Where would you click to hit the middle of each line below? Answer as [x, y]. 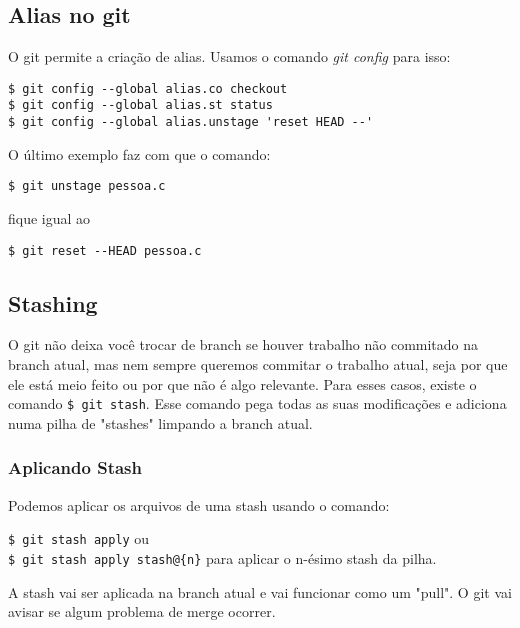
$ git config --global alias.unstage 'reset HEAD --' [191, 122]
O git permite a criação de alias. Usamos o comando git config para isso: [229, 56]
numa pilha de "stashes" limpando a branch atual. [160, 422]
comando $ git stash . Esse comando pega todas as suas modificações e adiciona [257, 403]
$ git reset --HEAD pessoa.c [105, 250]
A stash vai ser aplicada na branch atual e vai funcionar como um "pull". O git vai [260, 591]
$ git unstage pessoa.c [87, 186]
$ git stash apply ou [79, 538]
